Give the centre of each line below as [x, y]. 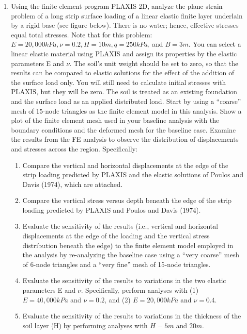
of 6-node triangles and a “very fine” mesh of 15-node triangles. [116, 264]
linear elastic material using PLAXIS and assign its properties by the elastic [124, 53]
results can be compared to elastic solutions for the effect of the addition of [123, 73]
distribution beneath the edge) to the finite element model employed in [128, 245]
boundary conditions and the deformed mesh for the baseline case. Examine [123, 129]
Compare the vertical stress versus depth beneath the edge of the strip [127, 200]
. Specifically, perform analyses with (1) [140, 290]
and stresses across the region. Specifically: [74, 148]
